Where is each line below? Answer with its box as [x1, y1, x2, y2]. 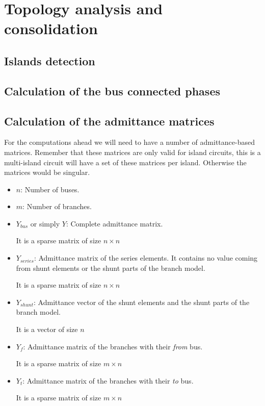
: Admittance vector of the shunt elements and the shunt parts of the [34, 296, 250, 307]
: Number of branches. [22, 201, 92, 212]
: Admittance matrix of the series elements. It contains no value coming [34, 252, 258, 263]
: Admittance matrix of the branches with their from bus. [23, 341, 203, 351]
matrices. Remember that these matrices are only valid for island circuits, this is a [4, 146, 261, 157]
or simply [30, 218, 60, 229]
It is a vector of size [16, 324, 78, 335]
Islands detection [4, 53, 95, 68]
